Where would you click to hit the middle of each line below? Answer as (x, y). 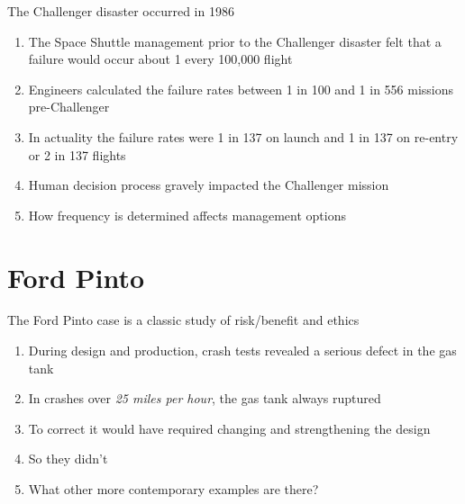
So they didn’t (68, 459)
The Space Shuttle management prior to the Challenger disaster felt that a (235, 41)
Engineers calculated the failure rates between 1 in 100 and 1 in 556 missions (241, 89)
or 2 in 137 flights (77, 154)
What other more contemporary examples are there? (173, 489)
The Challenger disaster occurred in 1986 (121, 11)
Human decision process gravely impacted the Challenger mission (209, 185)
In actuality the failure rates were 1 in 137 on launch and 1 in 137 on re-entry (243, 136)
